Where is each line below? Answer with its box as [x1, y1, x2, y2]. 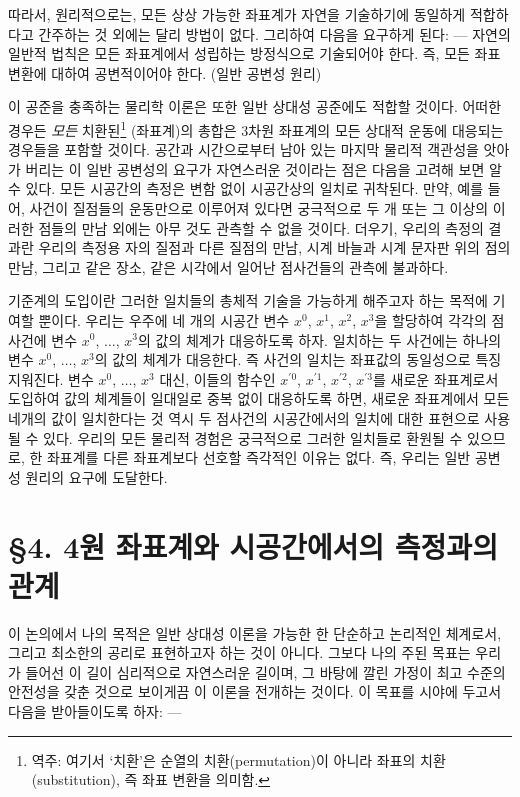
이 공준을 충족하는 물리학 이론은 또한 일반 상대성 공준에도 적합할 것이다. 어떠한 [8, 96, 502, 117]
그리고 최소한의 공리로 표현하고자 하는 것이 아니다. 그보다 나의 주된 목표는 [8, 642, 471, 663]
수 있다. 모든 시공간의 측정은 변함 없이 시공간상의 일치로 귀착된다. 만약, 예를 [8, 178, 484, 199]
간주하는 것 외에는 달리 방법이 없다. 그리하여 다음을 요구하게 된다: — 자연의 [38, 23, 511, 44]
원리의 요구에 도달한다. [25, 466, 168, 487]
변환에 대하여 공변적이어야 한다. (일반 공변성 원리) [8, 62, 322, 83]
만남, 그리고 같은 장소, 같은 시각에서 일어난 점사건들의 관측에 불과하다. [8, 256, 449, 277]
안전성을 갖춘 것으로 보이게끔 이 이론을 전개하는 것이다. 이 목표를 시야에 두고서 [8, 681, 502, 702]
